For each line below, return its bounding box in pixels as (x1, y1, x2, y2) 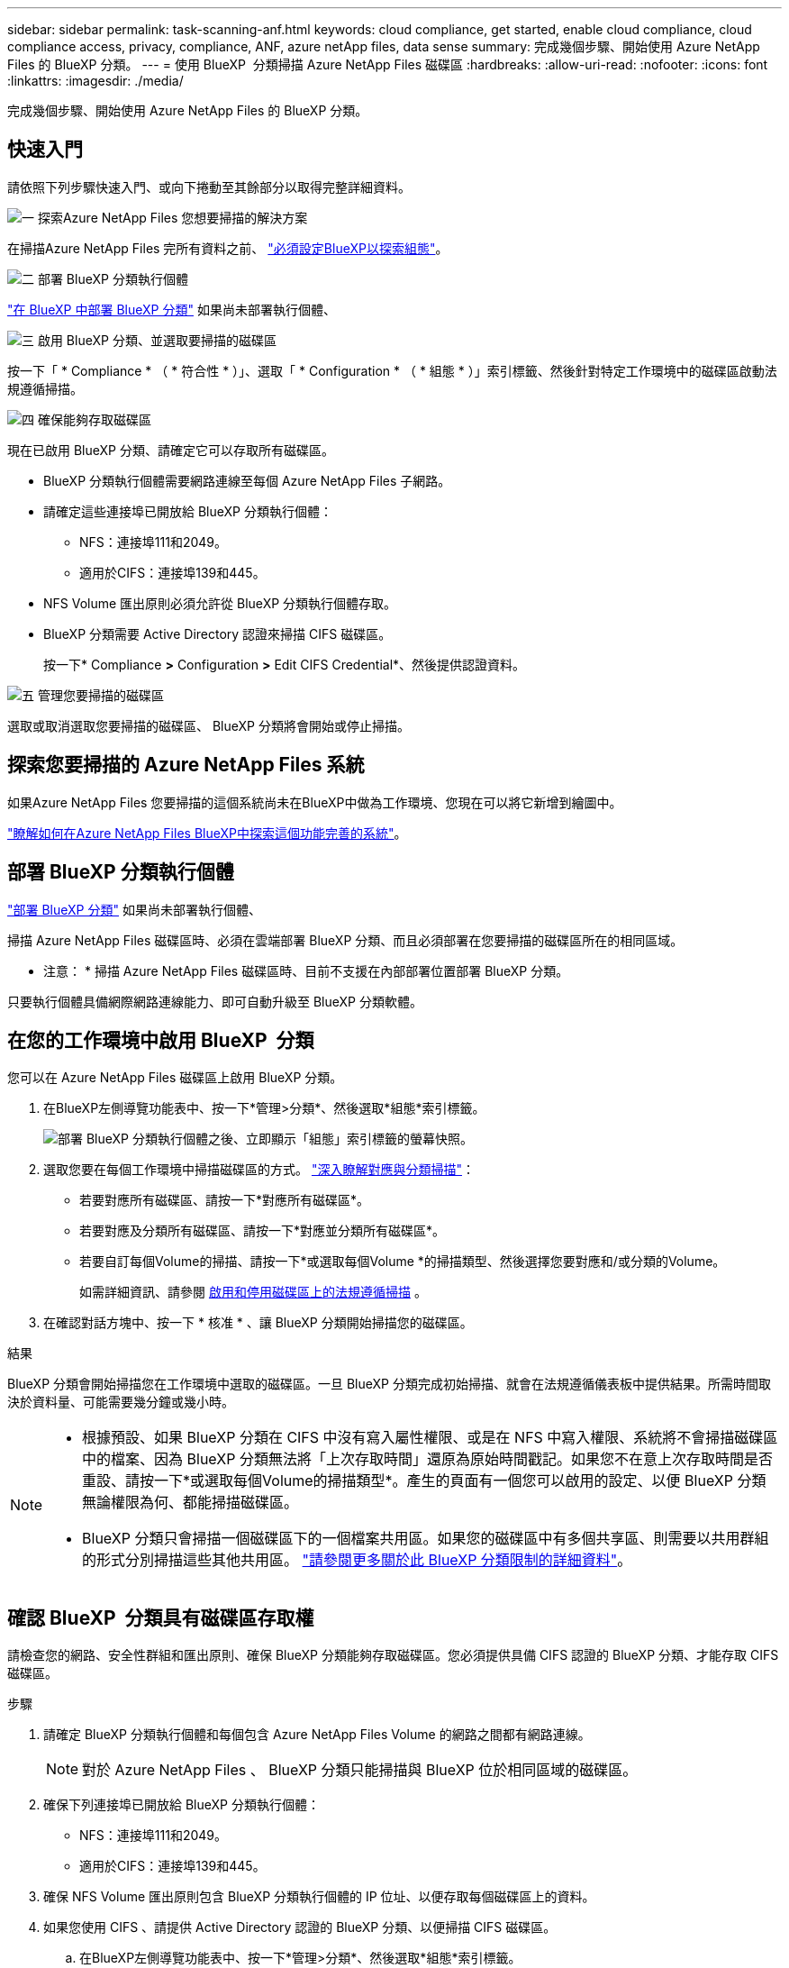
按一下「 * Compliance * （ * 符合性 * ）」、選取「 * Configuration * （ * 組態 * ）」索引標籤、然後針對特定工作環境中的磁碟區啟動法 (7, 362, 777, 378)
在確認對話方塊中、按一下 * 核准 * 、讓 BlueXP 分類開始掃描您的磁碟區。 (43, 1315, 473, 1331)
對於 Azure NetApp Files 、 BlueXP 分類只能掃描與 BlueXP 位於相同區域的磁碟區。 (82, 1761, 638, 1780)
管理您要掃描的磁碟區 (37, 687, 164, 703)
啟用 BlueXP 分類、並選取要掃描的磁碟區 (37, 332, 277, 348)
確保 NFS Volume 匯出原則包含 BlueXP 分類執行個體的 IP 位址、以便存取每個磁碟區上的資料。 (43, 1889, 595, 1905)
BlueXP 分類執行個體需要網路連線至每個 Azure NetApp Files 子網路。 (43, 472, 451, 488)
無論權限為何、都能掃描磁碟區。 (82, 1493, 299, 1512)
